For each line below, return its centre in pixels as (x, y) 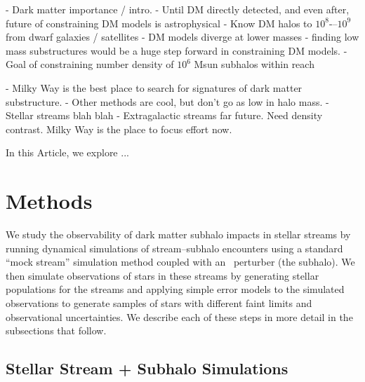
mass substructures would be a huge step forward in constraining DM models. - (177, 50)
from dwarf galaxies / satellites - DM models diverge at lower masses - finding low (182, 37)
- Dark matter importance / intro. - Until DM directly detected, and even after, (178, 9)
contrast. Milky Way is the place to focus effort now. (119, 129)
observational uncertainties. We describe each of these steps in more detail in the (179, 316)
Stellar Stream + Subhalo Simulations (147, 368)
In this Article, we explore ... (67, 152)
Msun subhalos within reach (254, 64)
